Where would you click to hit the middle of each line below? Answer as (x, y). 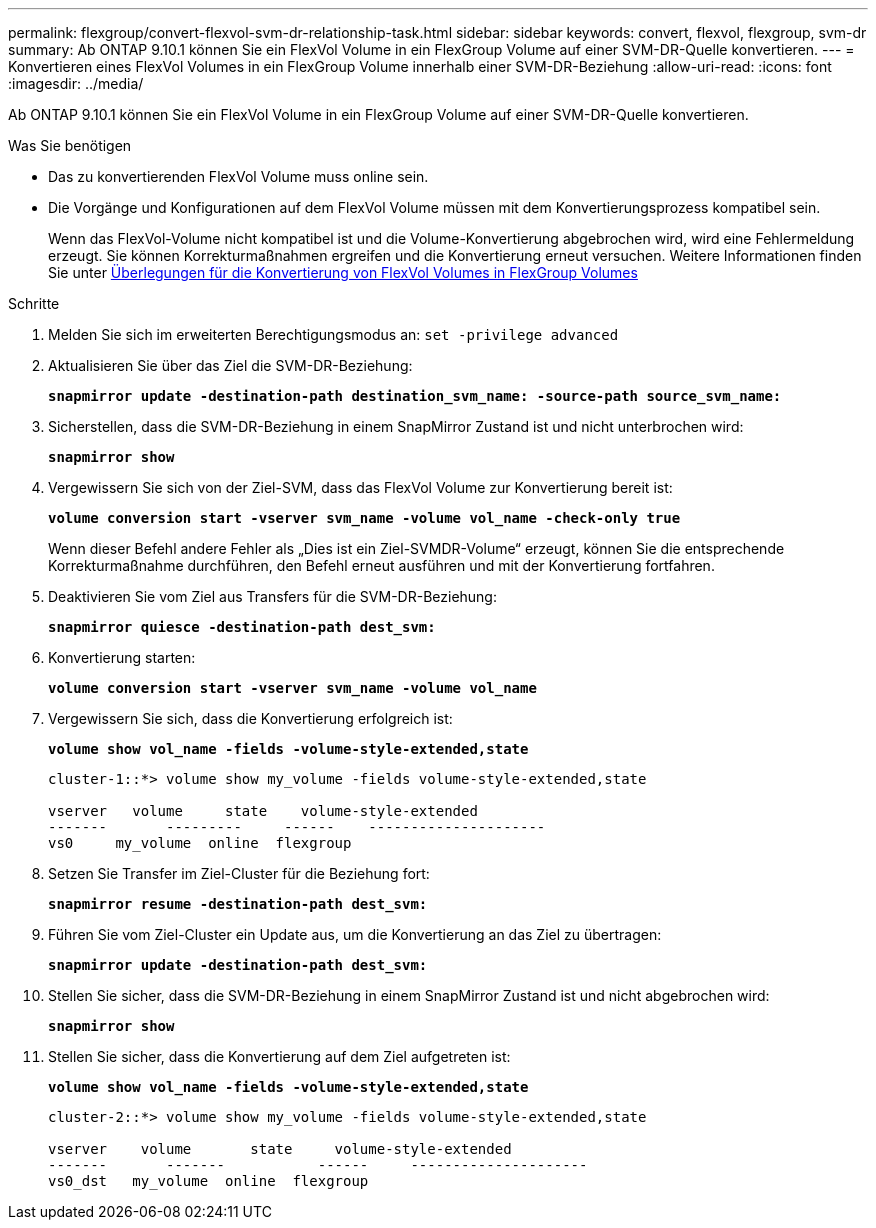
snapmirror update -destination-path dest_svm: (238, 965)
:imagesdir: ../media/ (76, 83)
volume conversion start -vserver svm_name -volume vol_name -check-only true (364, 518)
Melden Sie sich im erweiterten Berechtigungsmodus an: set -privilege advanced (333, 334)
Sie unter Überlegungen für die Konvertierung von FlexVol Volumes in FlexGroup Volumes (343, 272)
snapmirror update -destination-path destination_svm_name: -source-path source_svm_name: (415, 396)
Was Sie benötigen (70, 145)
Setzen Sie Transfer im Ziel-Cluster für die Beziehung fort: (239, 873)
